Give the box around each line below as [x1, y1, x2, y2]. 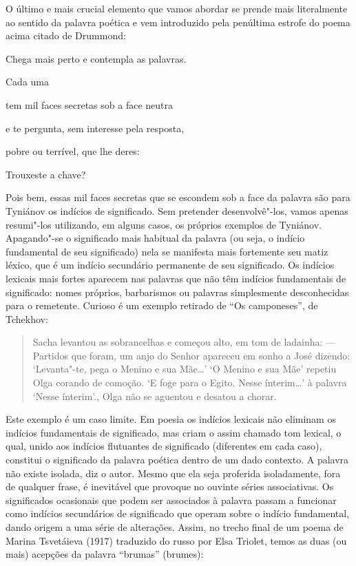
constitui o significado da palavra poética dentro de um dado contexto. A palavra [6, 452, 349, 467]
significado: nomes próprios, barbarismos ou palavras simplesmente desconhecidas [6, 284, 349, 299]
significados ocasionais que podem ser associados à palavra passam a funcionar [6, 492, 337, 507]
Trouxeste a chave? [6, 167, 86, 181]
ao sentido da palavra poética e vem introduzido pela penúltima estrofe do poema [6, 14, 350, 29]
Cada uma [6, 74, 49, 89]
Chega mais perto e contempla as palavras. [6, 51, 187, 65]
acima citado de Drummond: [6, 28, 126, 43]
